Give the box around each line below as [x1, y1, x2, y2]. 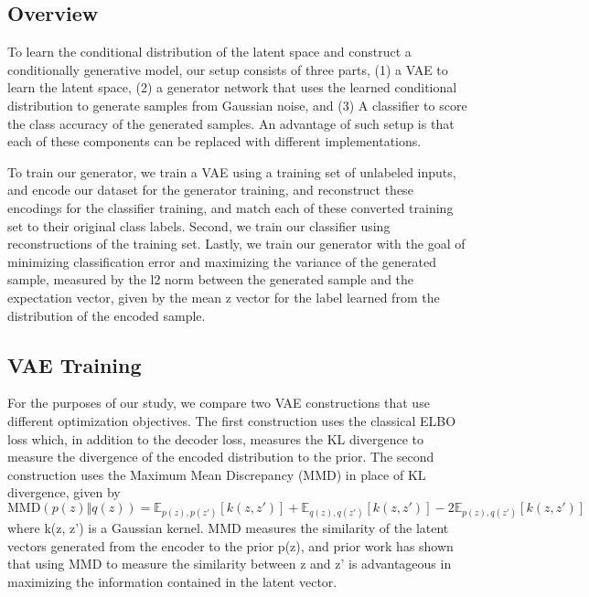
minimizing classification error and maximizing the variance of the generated [7, 251, 436, 271]
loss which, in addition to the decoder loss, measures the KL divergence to [7, 429, 423, 448]
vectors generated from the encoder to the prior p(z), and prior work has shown [7, 536, 454, 555]
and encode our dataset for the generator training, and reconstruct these [7, 180, 413, 199]
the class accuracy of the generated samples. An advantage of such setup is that [7, 113, 455, 133]
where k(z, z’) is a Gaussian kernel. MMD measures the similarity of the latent [7, 518, 449, 538]
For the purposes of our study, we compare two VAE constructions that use [7, 393, 430, 412]
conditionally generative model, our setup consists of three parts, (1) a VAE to [7, 59, 448, 79]
